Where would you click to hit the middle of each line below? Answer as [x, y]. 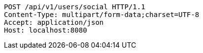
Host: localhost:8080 [46, 30]
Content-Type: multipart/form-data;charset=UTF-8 [102, 15]
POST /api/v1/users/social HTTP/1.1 [75, 7]
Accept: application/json [54, 22]
